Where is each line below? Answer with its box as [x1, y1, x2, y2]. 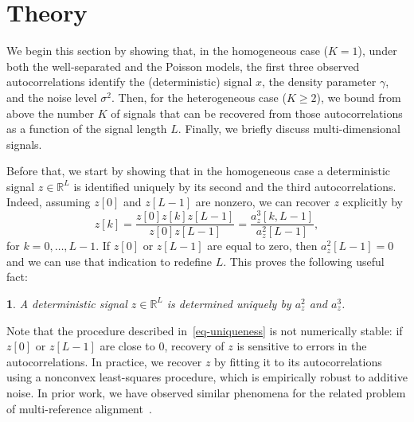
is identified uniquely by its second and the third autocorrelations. [73, 178, 396, 194]
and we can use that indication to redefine [6, 252, 212, 269]
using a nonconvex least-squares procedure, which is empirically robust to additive [6, 369, 408, 385]
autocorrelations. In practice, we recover [6, 353, 202, 369]
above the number [6, 104, 95, 121]
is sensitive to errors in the [236, 338, 367, 354]
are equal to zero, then [207, 237, 318, 254]
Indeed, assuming [6, 193, 91, 210]
